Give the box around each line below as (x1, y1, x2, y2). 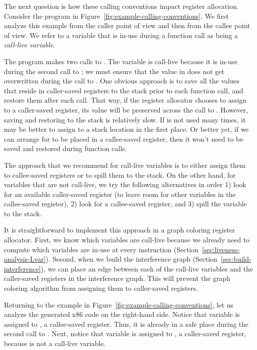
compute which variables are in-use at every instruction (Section (4, 244, 199, 254)
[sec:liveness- (202, 244, 240, 254)
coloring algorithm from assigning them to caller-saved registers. (4, 283, 198, 293)
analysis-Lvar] (4, 254, 46, 264)
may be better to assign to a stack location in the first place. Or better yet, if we (4, 124, 249, 134)
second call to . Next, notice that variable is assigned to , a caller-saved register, (4, 328, 246, 339)
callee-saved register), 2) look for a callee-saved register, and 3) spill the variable (4, 198, 247, 209)
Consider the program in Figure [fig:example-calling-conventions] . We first (4, 10, 229, 21)
